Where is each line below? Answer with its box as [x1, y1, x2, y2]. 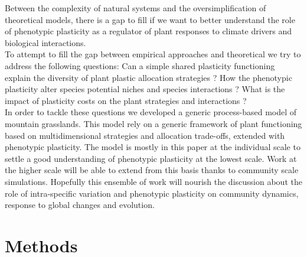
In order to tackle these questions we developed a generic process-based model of [5, 106, 297, 118]
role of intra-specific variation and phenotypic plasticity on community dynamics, [5, 187, 299, 199]
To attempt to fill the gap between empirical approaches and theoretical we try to [5, 48, 301, 60]
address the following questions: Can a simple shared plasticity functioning [5, 59, 275, 71]
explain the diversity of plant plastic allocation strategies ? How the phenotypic [5, 71, 292, 83]
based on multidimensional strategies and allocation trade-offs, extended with [5, 129, 285, 141]
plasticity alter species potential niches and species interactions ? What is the [5, 83, 285, 95]
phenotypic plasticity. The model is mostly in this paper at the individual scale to [5, 141, 301, 153]
